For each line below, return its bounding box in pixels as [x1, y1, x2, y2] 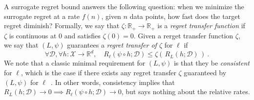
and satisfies [64, 30, 101, 40]
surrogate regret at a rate [4, 11, 80, 21]
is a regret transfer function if [157, 20, 245, 31]
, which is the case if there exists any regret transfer [21, 67, 176, 77]
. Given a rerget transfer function [133, 30, 233, 40]
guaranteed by [184, 67, 227, 77]
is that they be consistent [173, 58, 250, 68]
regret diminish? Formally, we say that [4, 20, 120, 31]
